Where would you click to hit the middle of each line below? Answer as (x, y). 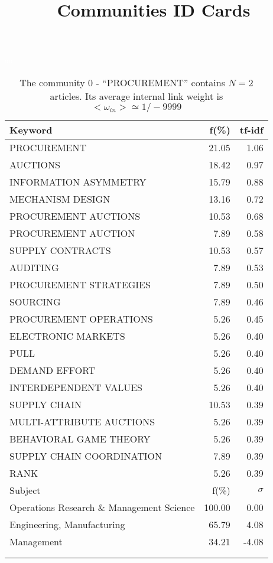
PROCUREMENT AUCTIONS (75, 216)
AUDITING (34, 267)
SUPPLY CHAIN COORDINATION (86, 455)
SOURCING (35, 301)
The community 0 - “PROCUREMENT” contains (122, 82)
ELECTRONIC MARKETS (67, 336)
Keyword (31, 129)
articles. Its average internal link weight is (136, 96)
